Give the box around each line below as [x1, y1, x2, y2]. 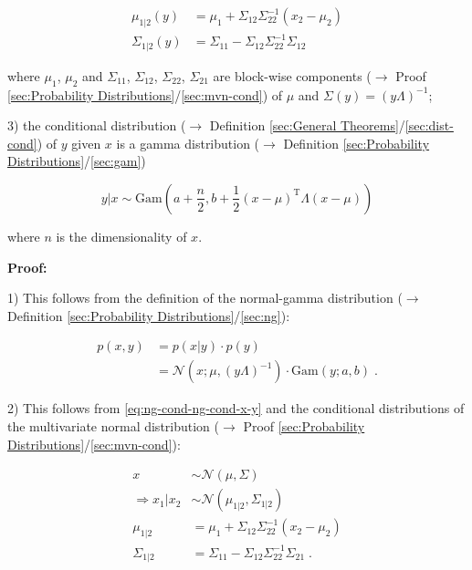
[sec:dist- [404, 116, 454, 135]
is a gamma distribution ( [116, 133, 260, 152]
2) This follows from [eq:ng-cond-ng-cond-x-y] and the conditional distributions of [7, 399, 465, 418]
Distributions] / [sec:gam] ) [7, 151, 146, 171]
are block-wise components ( [213, 66, 372, 85]
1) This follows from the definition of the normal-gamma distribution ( [7, 288, 403, 307]
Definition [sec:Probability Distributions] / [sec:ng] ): [7, 306, 290, 325]
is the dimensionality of [56, 226, 187, 245]
